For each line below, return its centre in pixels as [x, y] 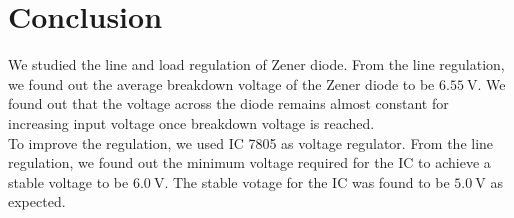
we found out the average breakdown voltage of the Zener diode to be [221, 83]
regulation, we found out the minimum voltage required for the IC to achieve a [249, 162]
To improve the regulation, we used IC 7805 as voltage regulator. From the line [251, 142]
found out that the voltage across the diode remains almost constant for [228, 103]
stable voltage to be [68, 181]
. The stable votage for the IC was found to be [307, 181]
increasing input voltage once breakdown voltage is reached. [191, 122]
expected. [37, 201]
